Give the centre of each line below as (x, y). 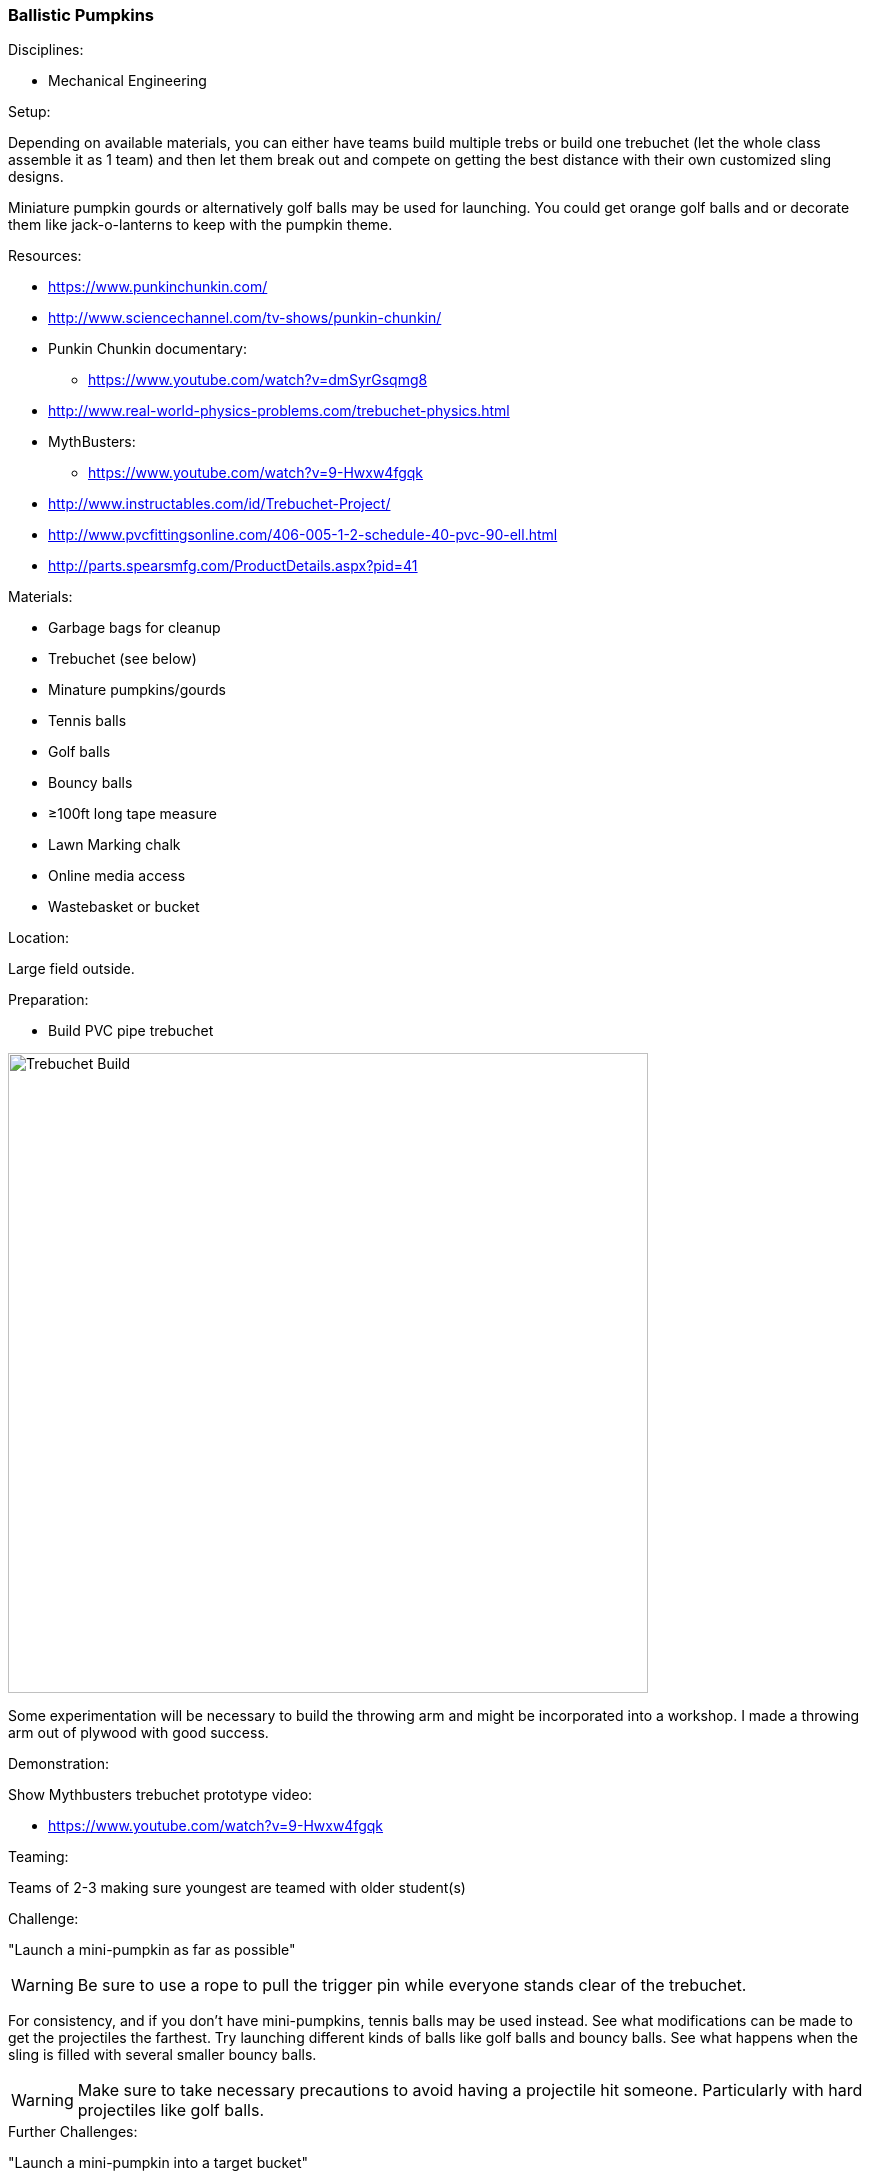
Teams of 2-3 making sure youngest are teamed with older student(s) (237, 1888)
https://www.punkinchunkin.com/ (158, 287)
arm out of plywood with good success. (138, 1733)
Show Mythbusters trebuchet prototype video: (160, 1795)
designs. (36, 177)
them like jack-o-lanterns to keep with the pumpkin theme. (200, 225)
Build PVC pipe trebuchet (131, 1031)
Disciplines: (46, 50)
